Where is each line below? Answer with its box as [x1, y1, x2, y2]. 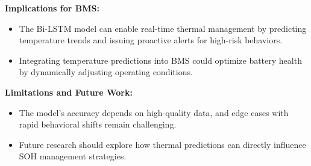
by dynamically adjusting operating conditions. [19, 66, 193, 78]
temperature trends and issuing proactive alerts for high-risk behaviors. [19, 34, 283, 46]
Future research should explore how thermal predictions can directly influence [19, 138, 306, 150]
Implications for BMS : [5, 2, 99, 14]
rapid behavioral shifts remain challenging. [19, 118, 177, 131]
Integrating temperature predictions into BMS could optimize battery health [19, 54, 302, 66]
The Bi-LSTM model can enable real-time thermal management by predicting [19, 22, 307, 34]
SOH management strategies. [19, 150, 127, 162]
